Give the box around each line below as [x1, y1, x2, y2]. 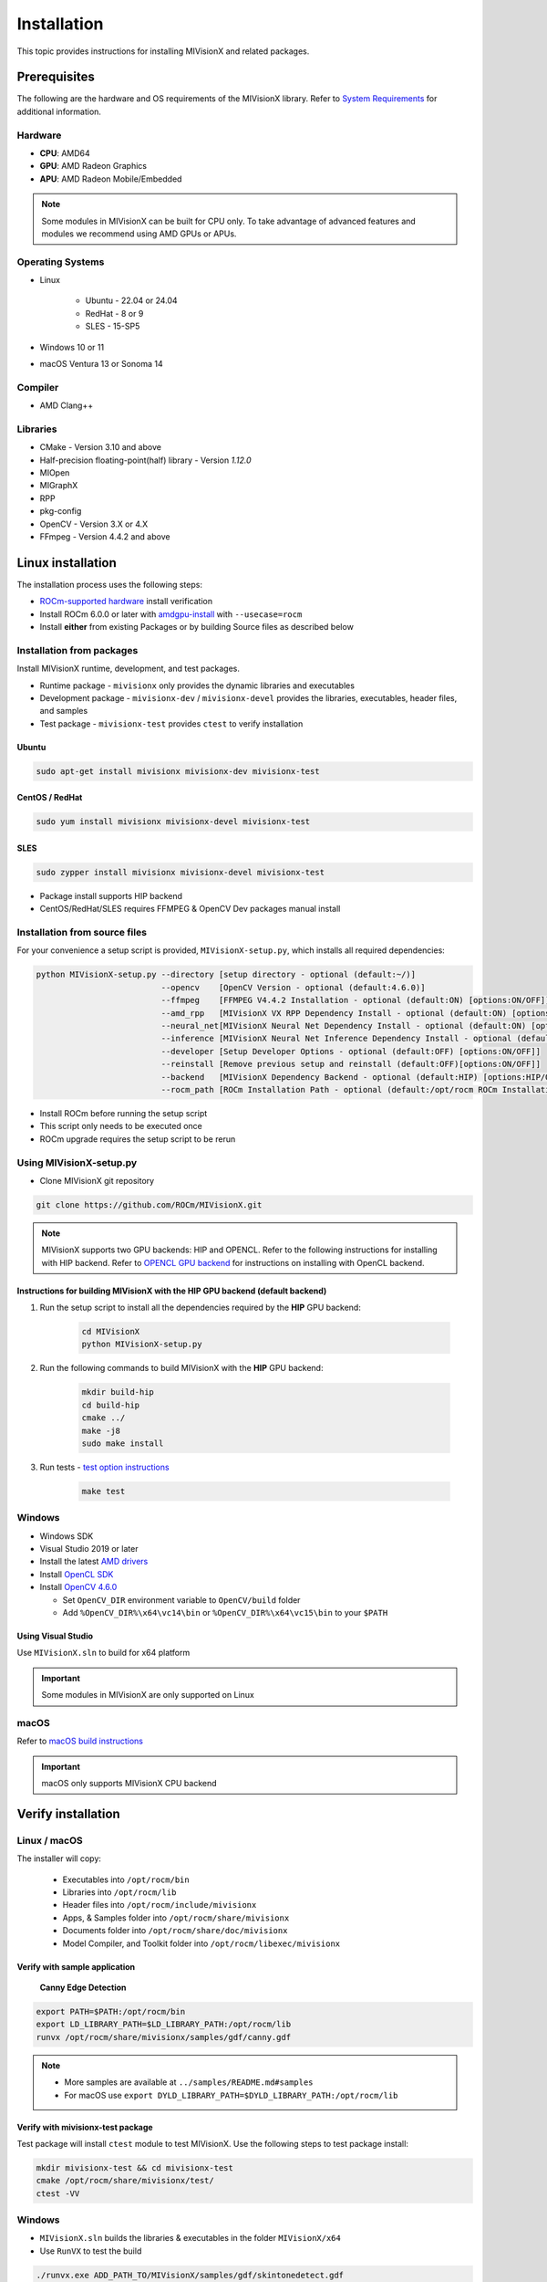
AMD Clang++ [39, 400, 94, 411]
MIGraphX [39, 480, 78, 491]
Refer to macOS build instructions [16, 1735, 143, 1747]
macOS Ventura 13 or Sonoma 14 [39, 359, 163, 370]
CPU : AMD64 [39, 147, 90, 159]
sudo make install [81, 1438, 164, 1449]
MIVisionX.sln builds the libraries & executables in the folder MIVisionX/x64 [39, 2233, 341, 2244]
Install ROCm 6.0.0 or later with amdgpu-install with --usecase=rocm [39, 608, 303, 620]
